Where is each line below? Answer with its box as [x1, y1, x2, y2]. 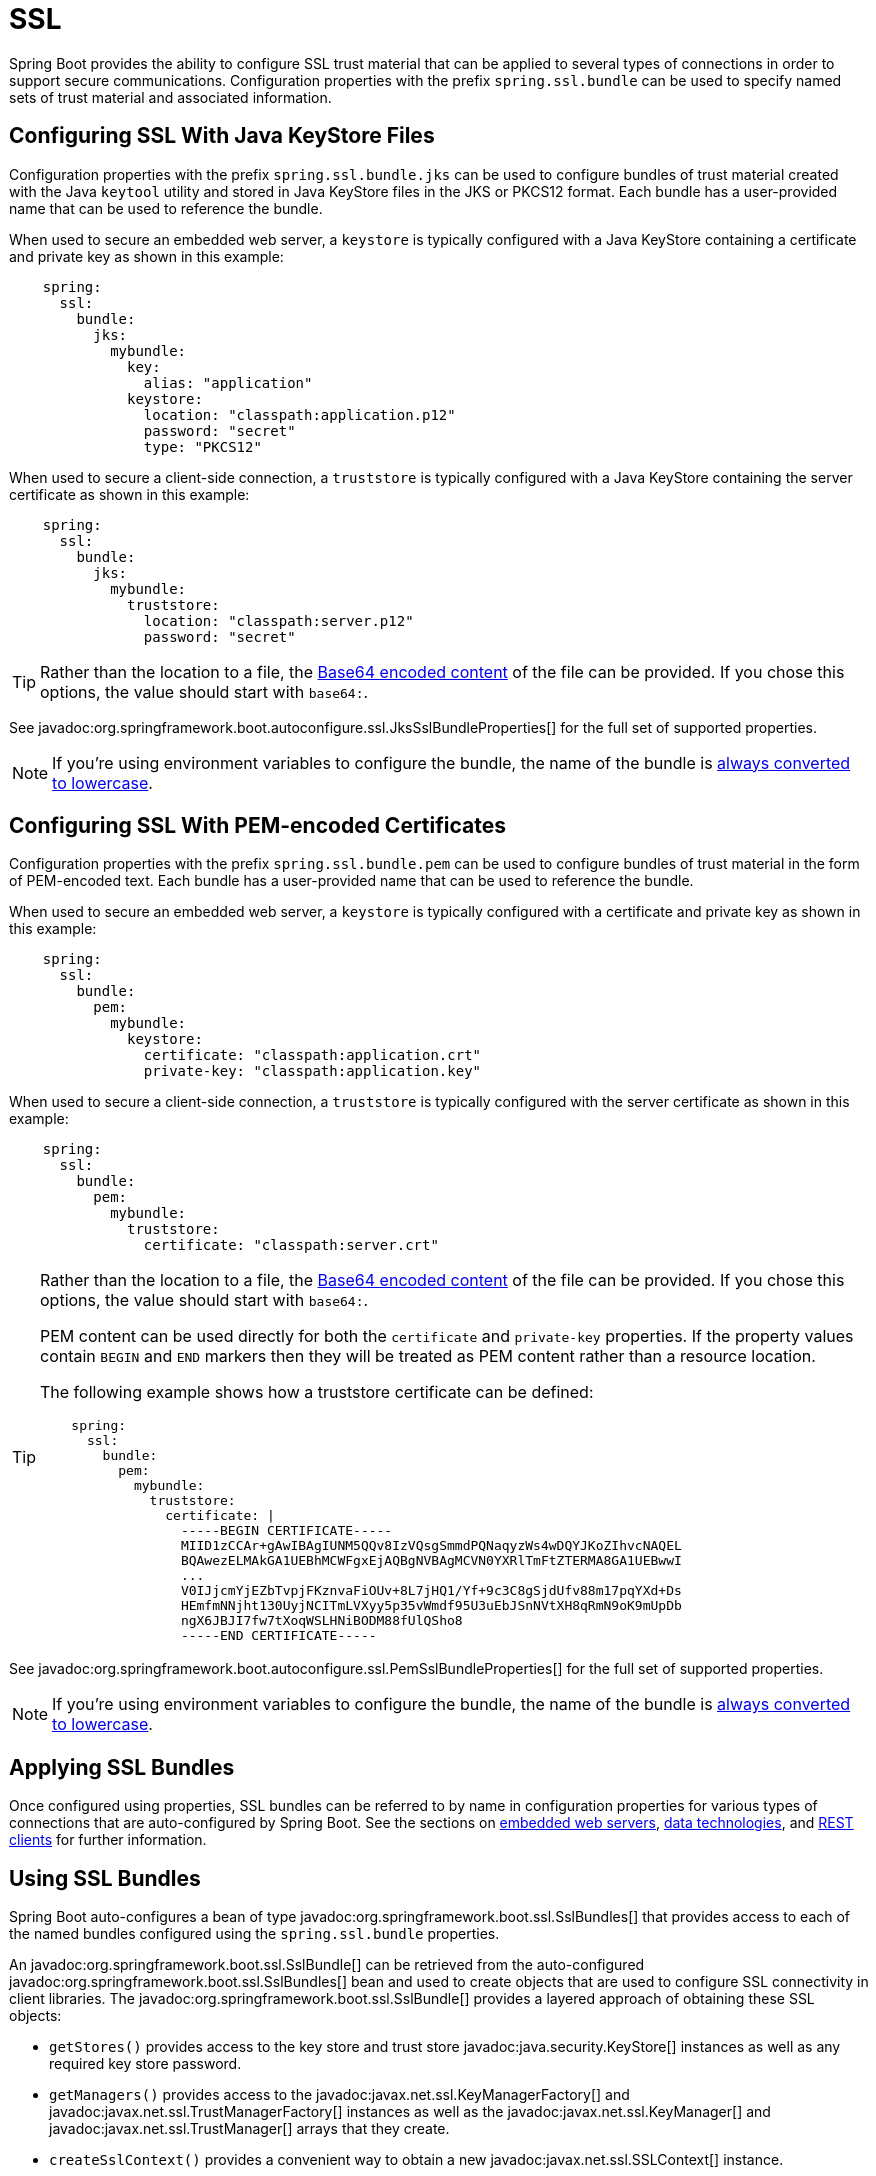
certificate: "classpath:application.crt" [143, 1047, 482, 1064]
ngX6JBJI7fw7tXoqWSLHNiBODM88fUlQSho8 [180, 1613, 463, 1629]
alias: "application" [143, 374, 313, 391]
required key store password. [49, 2055, 242, 2073]
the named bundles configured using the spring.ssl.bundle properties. [9, 1925, 500, 1943]
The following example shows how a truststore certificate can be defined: [40, 1382, 594, 1403]
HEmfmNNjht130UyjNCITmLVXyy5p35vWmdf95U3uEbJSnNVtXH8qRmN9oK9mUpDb [180, 1598, 682, 1614]
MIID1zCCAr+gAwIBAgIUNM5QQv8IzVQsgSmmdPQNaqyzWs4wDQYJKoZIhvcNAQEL [180, 1538, 682, 1554]
